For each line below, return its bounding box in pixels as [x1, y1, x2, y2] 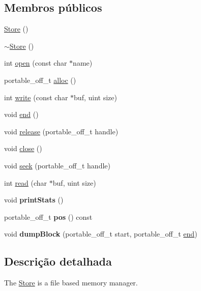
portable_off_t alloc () [4, 74, 76, 85]
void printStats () [4, 194, 64, 205]
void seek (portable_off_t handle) [4, 160, 110, 170]
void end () [4, 109, 39, 120]
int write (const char [4, 92, 68, 102]
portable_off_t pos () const [4, 211, 93, 222]
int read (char [4, 177, 47, 188]
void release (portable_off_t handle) [4, 126, 119, 136]
